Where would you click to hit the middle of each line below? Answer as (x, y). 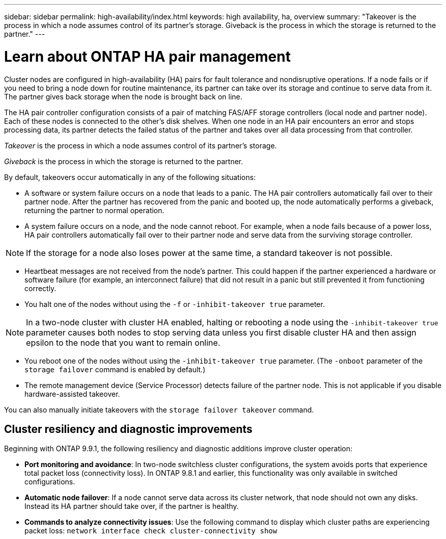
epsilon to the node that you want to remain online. (123, 342)
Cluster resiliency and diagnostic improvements (128, 429)
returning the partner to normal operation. (94, 210)
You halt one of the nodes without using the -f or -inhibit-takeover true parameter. (175, 304)
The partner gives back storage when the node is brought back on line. (123, 96)
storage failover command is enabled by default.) (115, 369)
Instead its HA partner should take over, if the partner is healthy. (132, 506)
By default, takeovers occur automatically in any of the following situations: (130, 177)
